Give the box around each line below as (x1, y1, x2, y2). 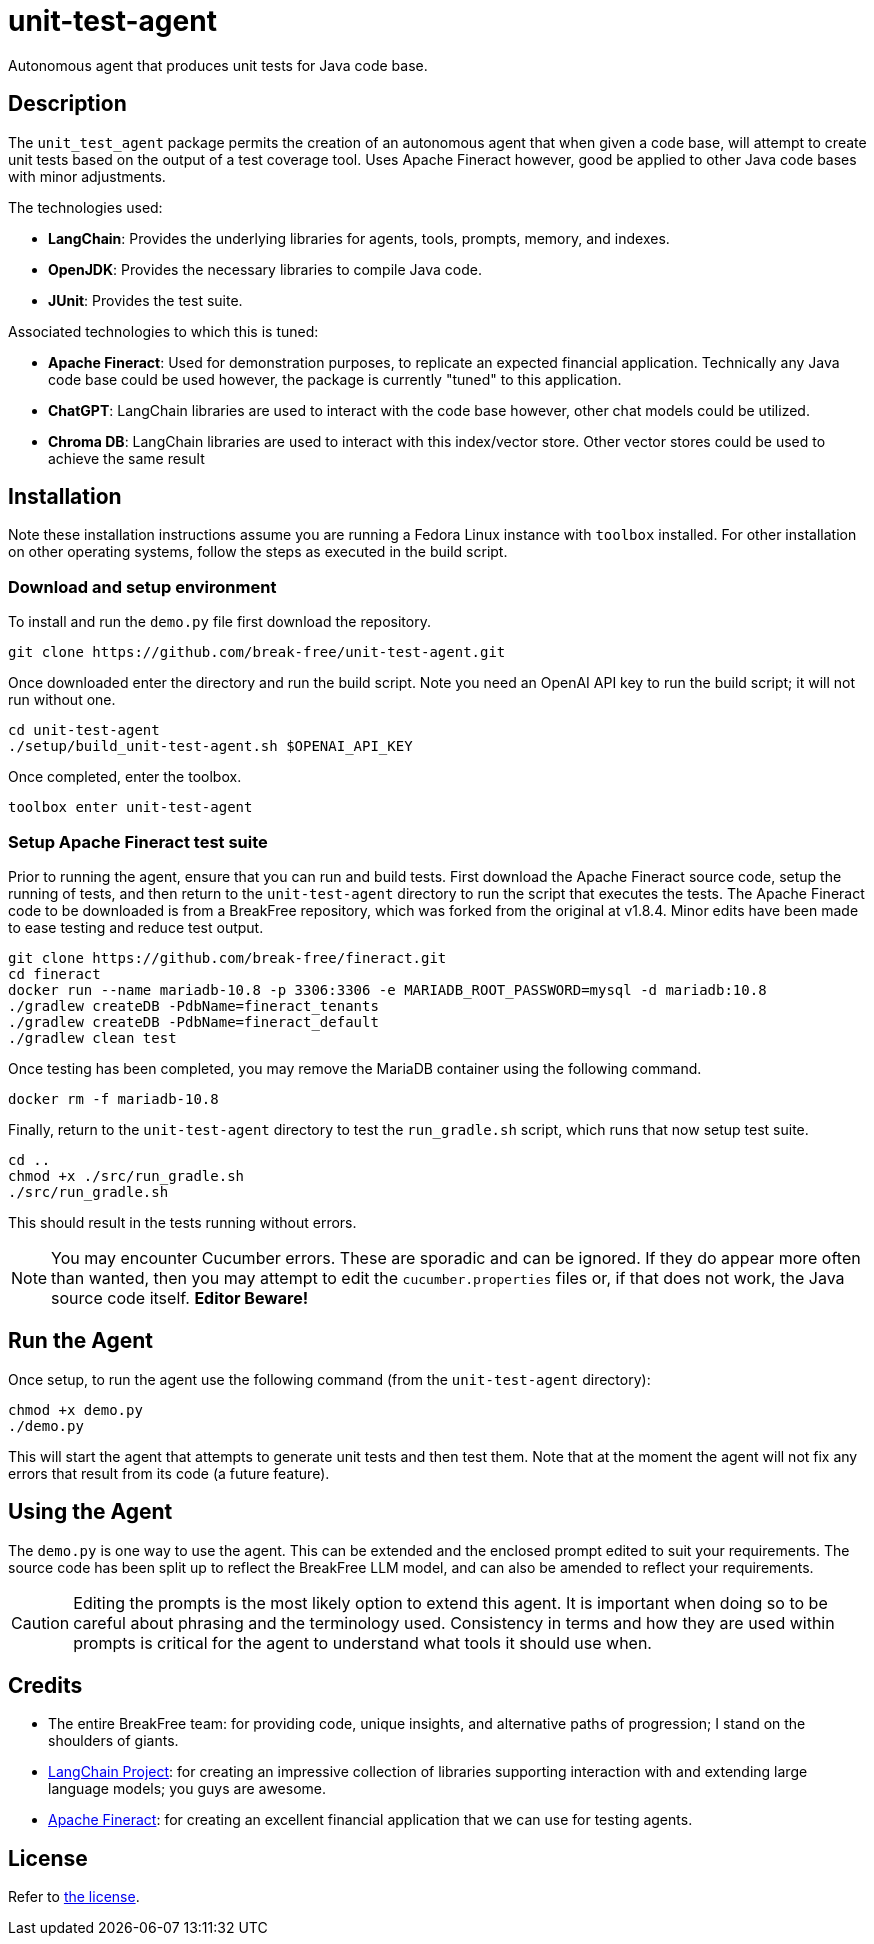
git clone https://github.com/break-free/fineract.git (8, 949, 447, 966)
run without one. (8, 691, 116, 709)
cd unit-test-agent (8, 722, 160, 739)
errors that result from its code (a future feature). (8, 1464, 330, 1482)
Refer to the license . (8, 1888, 140, 1906)
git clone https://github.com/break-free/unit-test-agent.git (8, 644, 506, 661)
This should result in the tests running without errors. (8, 1213, 357, 1231)
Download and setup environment (8, 576, 277, 597)
